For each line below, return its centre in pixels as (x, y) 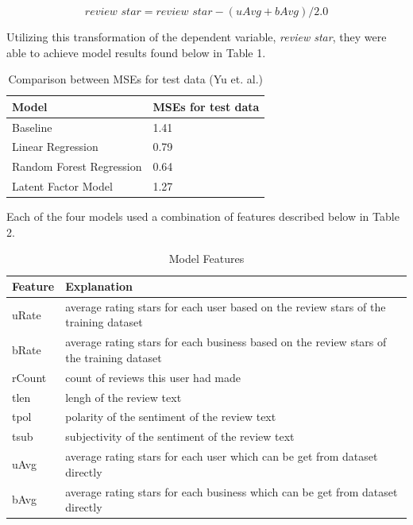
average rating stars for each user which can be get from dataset (222, 456)
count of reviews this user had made (153, 377)
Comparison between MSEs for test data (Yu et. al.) (135, 79)
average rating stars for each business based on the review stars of (226, 342)
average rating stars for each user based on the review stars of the (226, 306)
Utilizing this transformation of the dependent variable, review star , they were (197, 37)
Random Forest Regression (77, 166)
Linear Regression (55, 147)
